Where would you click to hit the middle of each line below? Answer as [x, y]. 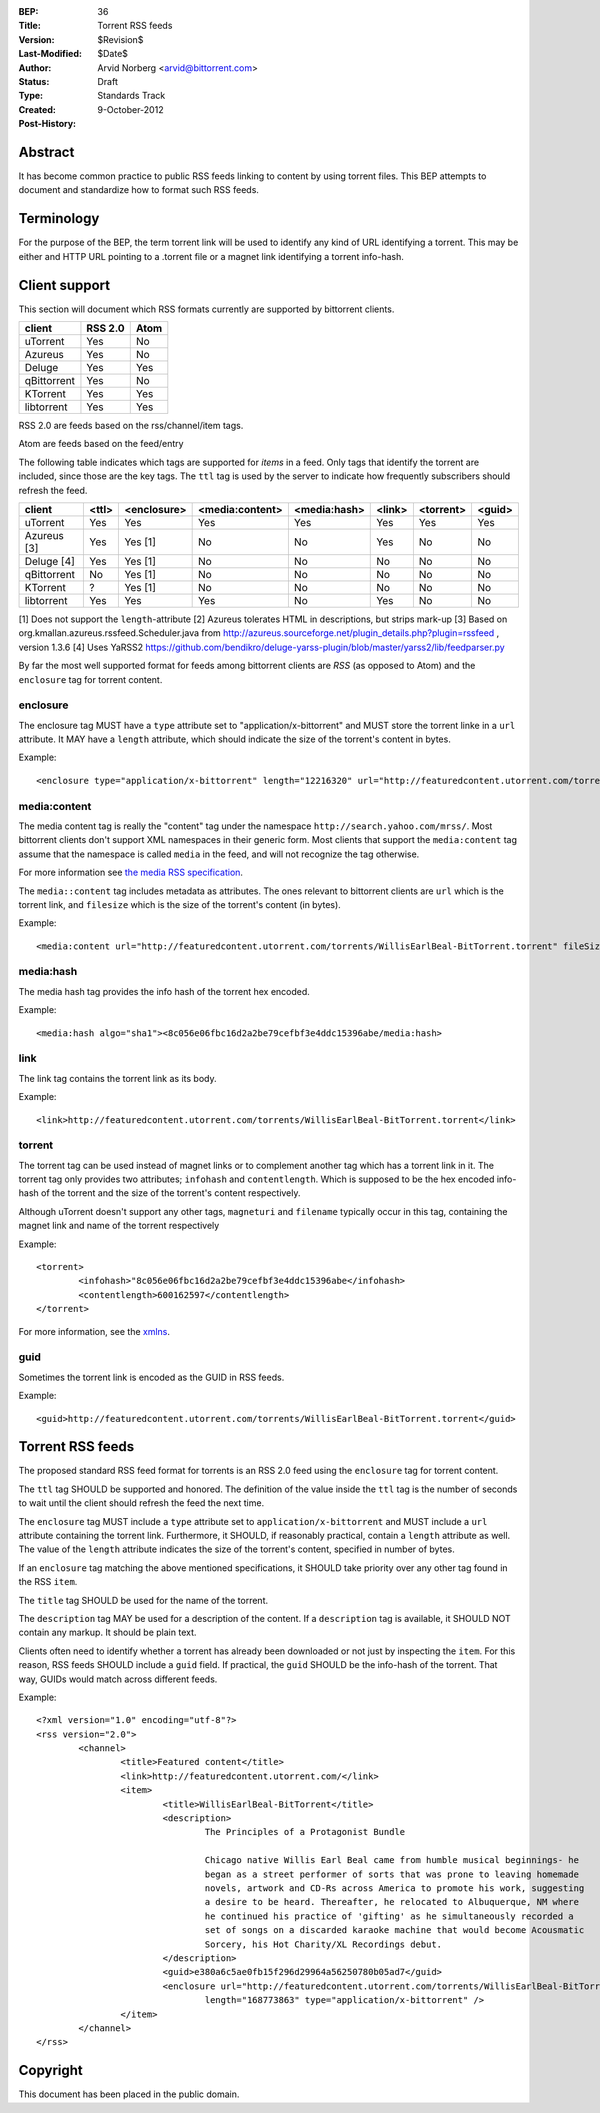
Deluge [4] [49, 561]
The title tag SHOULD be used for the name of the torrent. [143, 1600]
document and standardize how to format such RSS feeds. [139, 190]
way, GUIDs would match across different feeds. [118, 1679]
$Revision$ [120, 39]
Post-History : [47, 124]
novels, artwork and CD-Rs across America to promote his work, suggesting [394, 1888]
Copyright [51, 2070]
